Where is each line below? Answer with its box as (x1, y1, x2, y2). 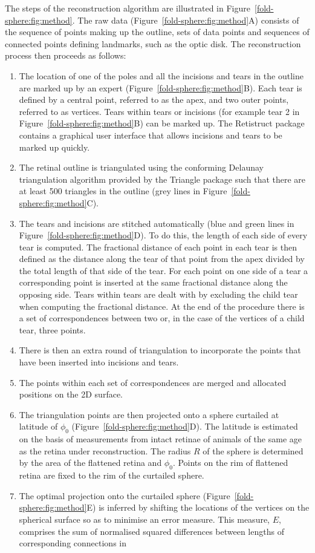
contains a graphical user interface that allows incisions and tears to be (19, 128, 282, 141)
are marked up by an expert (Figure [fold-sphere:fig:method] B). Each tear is (19, 81, 302, 94)
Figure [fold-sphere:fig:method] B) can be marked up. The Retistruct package (19, 117, 305, 129)
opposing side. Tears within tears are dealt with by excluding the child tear (19, 288, 298, 301)
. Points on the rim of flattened (172, 456, 288, 469)
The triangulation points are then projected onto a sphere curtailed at (19, 408, 279, 420)
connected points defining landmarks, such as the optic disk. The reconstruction (5, 37, 301, 50)
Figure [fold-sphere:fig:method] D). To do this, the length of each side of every (19, 229, 308, 241)
